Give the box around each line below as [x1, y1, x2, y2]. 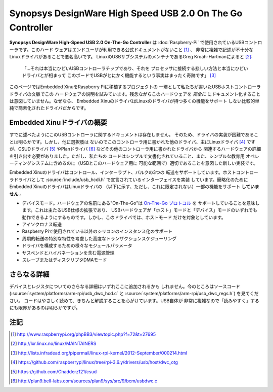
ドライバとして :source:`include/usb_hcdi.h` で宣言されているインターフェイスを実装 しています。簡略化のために [13, 176, 248, 183]
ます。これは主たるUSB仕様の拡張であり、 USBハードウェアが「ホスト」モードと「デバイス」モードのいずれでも [22, 207, 258, 213]
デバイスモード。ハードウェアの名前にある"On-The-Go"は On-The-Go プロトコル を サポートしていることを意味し [22, 200, 260, 206]
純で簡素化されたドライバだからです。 [9, 105, 88, 111]
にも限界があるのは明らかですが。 [9, 305, 80, 311]
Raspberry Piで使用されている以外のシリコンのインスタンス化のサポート [22, 228, 173, 234]
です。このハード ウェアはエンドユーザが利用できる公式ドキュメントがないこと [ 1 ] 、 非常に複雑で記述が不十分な [18, 46, 254, 53]
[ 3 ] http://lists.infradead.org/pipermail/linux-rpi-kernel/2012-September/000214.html [11, 350, 187, 356]
